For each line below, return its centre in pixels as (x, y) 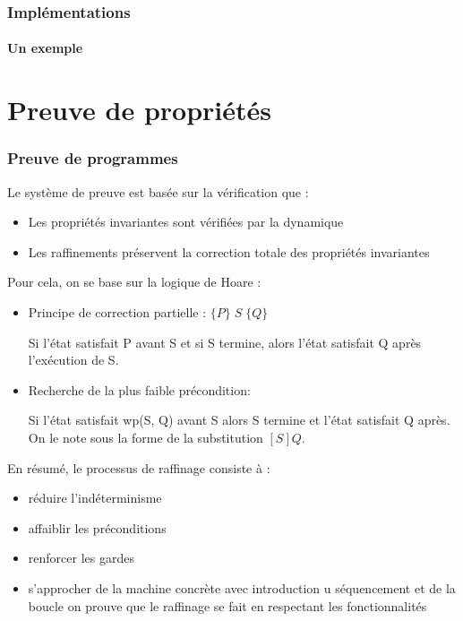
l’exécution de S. (73, 360)
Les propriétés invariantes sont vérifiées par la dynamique (186, 222)
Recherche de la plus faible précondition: (139, 389)
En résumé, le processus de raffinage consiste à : (139, 467)
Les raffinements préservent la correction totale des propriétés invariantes (229, 251)
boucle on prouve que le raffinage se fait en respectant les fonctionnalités (227, 605)
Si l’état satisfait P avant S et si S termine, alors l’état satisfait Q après (225, 342)
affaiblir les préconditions (97, 527)
